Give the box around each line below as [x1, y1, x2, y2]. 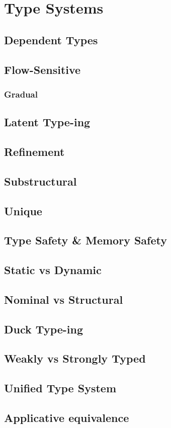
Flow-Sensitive [4, 61, 81, 77]
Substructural [4, 173, 77, 189]
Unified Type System [4, 380, 116, 396]
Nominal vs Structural [4, 291, 123, 307]
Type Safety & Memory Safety [4, 232, 167, 248]
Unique [4, 203, 42, 218]
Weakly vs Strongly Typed [4, 351, 146, 366]
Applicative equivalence [4, 409, 129, 425]
